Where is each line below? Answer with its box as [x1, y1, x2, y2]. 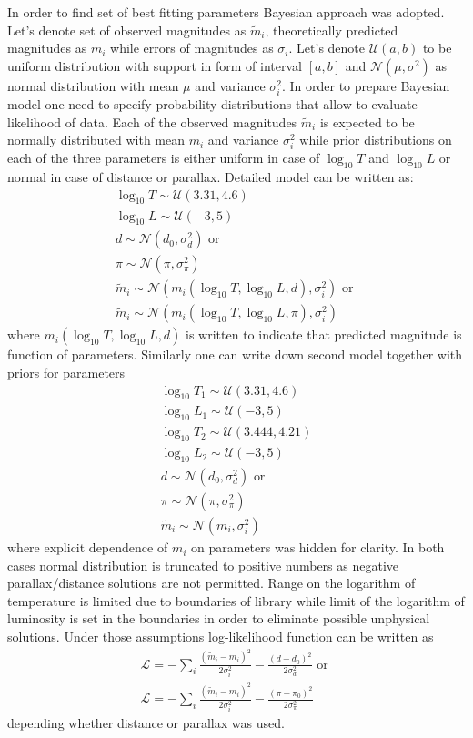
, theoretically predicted [265, 20, 398, 39]
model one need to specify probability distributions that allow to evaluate [7, 94, 418, 113]
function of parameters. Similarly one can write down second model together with [7, 345, 463, 364]
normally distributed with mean [7, 130, 186, 149]
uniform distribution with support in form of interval [7, 56, 302, 75]
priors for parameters [7, 363, 126, 382]
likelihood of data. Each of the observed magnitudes [7, 112, 297, 131]
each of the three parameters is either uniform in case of [7, 148, 320, 167]
